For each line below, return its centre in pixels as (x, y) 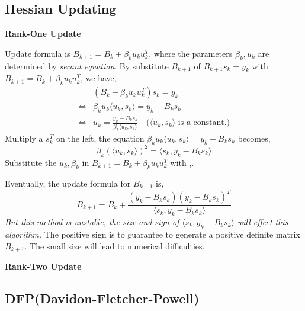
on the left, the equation (100, 138)
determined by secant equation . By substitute (87, 65)
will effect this (263, 222)
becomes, (254, 138)
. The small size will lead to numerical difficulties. (115, 246)
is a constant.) (204, 123)
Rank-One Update (43, 33)
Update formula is (38, 53)
